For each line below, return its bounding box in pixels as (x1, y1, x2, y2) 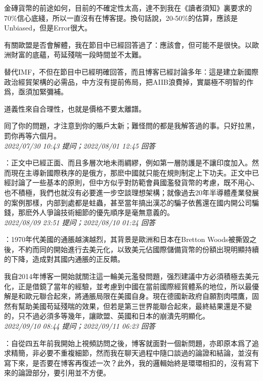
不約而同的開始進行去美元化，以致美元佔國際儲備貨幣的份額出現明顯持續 (18, 244, 259, 254)
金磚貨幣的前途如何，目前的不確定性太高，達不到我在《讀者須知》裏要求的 (4, 3, 252, 13)
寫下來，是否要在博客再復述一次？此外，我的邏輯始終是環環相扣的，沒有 (4, 357, 245, 368)
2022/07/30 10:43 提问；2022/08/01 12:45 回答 (4, 140, 155, 151)
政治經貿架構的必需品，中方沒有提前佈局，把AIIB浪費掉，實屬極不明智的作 (4, 76, 253, 87)
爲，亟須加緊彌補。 (4, 86, 68, 97)
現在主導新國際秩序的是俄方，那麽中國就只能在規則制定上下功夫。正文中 (11, 167, 252, 178)
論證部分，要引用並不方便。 (18, 367, 110, 378)
